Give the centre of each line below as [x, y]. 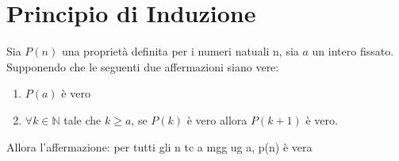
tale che [82, 119]
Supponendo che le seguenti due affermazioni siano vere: [143, 66]
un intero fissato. [353, 51]
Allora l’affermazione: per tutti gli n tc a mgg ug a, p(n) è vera [159, 146]
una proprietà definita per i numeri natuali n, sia [180, 51]
